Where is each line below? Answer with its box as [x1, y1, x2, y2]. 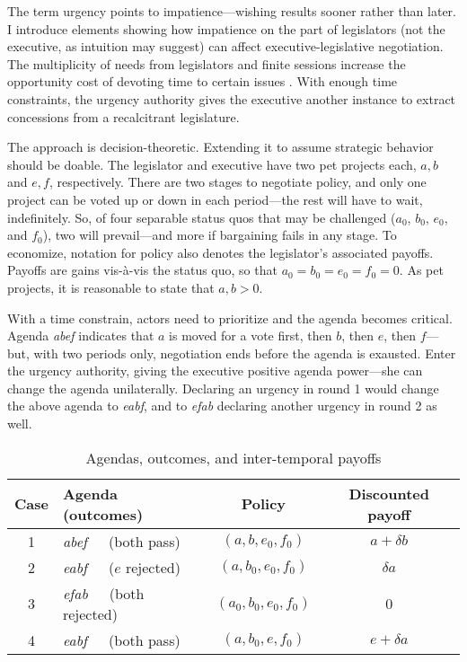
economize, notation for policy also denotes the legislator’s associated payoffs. [7, 243, 434, 261]
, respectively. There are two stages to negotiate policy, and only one [48, 172, 427, 191]
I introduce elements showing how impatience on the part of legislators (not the [7, 19, 445, 38]
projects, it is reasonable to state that [7, 278, 215, 296]
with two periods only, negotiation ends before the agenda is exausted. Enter [33, 343, 456, 362]
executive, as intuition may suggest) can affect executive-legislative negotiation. [7, 37, 444, 56]
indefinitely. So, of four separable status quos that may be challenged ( [7, 207, 396, 226]
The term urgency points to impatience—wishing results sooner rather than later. [7, 2, 456, 20]
